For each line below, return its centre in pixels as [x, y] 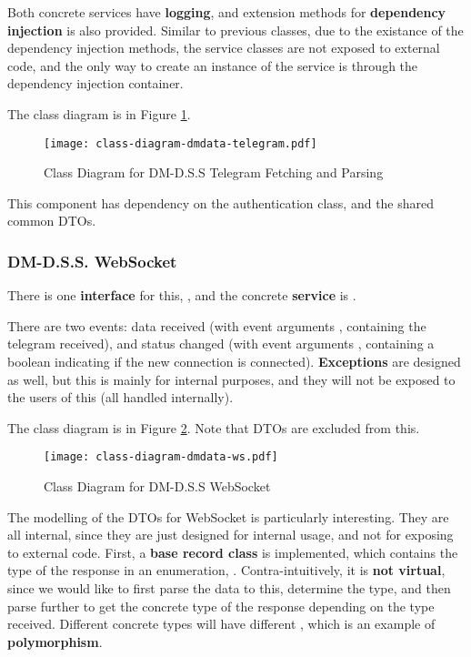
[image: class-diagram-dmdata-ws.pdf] [161, 457]
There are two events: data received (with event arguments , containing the [217, 325]
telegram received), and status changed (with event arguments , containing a [221, 344]
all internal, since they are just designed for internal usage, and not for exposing [230, 535]
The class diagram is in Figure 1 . [99, 113]
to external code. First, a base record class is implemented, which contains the [233, 552]
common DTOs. [52, 221]
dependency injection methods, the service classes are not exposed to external [224, 48]
